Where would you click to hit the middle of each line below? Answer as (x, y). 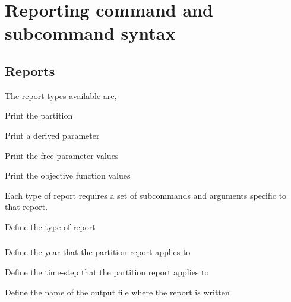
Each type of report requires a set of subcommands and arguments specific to (146, 195)
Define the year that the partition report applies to (98, 252)
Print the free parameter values (62, 155)
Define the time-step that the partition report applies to (107, 272)
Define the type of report (50, 226)
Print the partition (39, 115)
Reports (30, 70)
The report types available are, (61, 95)
